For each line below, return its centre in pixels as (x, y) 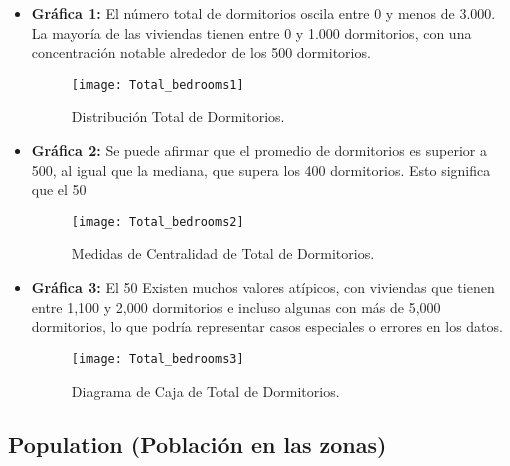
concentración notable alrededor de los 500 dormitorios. (201, 52)
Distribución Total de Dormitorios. (178, 116)
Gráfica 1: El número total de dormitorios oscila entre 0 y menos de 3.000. (263, 13)
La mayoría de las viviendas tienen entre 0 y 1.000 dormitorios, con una (251, 32)
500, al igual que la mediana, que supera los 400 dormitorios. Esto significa (261, 169)
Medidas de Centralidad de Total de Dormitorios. (223, 253)
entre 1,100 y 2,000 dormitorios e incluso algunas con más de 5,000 (236, 306)
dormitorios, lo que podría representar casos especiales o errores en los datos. (267, 326)
